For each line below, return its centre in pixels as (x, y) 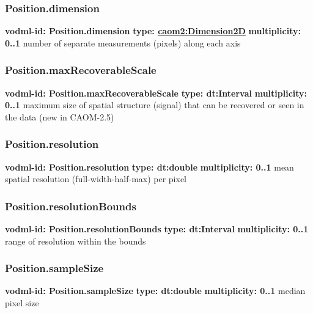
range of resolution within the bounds (75, 241)
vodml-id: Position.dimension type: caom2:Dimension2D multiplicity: (153, 31)
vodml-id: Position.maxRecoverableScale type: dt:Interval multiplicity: (156, 93)
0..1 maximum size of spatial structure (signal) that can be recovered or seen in (155, 105)
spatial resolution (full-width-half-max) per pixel (96, 179)
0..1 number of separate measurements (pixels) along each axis (123, 42)
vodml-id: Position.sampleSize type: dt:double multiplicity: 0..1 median (155, 291)
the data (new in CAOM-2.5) (60, 116)
